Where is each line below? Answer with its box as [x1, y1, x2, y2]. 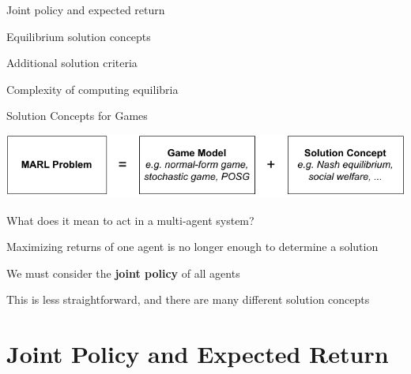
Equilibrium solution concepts [6, 28, 151, 44]
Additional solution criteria [6, 54, 138, 71]
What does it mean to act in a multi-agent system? [6, 211, 255, 228]
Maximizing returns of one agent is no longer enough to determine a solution [6, 238, 379, 255]
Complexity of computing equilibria [6, 80, 179, 97]
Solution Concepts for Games [6, 107, 148, 124]
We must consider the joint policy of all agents [6, 264, 240, 281]
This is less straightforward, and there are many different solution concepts [6, 291, 370, 308]
